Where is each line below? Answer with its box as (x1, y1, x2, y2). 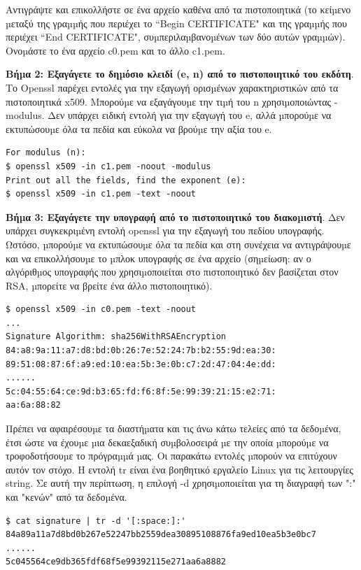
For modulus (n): (6, 148, 86, 158)
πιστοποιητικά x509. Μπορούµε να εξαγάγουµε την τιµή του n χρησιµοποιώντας (6, 94, 332, 108)
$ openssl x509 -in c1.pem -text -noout (6, 189, 197, 199)
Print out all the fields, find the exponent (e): (6, 175, 246, 185)
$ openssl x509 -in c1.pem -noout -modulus (6, 161, 211, 171)
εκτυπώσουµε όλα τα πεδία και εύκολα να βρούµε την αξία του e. (6, 121, 272, 136)
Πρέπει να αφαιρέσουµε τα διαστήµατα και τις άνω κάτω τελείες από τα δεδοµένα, (6, 421, 341, 436)
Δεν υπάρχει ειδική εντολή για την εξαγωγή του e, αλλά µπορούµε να (48, 108, 332, 122)
